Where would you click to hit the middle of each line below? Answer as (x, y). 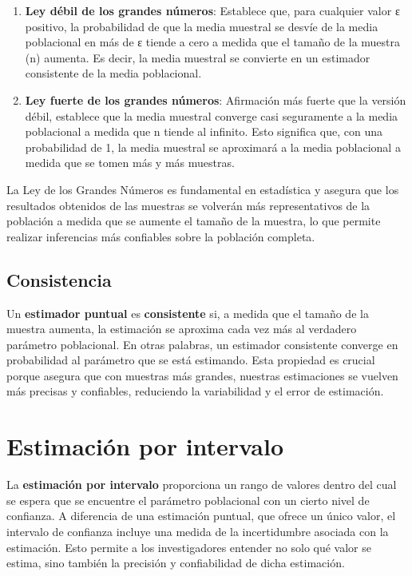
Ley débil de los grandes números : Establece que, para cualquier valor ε (212, 10)
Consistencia (59, 279)
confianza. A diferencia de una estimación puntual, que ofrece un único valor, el (201, 516)
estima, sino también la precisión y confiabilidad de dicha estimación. (176, 563)
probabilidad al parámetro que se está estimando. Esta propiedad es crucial (191, 360)
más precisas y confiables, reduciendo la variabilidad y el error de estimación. (195, 391)
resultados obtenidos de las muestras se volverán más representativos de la (188, 205)
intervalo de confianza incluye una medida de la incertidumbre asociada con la (198, 531)
